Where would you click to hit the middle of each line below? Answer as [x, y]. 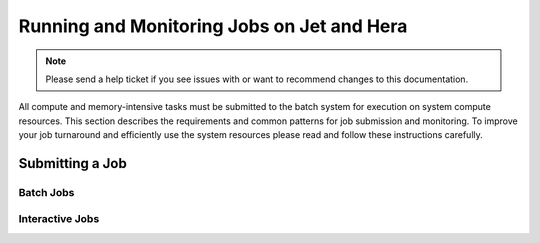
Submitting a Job [72, 163]
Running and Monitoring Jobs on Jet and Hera [213, 26]
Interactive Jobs [59, 219]
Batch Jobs [46, 192]
